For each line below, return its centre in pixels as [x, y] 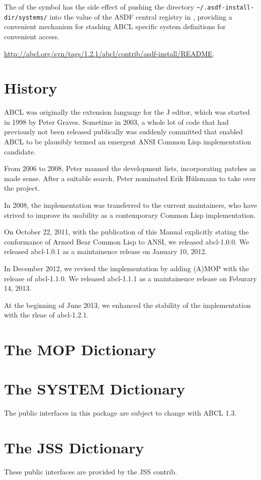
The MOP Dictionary [80, 349]
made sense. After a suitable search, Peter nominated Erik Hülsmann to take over [130, 178]
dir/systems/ [26, 17]
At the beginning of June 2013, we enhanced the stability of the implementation [127, 305]
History [31, 88]
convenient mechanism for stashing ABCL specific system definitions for [115, 26]
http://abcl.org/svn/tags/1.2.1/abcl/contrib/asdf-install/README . [109, 53]
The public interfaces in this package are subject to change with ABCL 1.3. [120, 413]
